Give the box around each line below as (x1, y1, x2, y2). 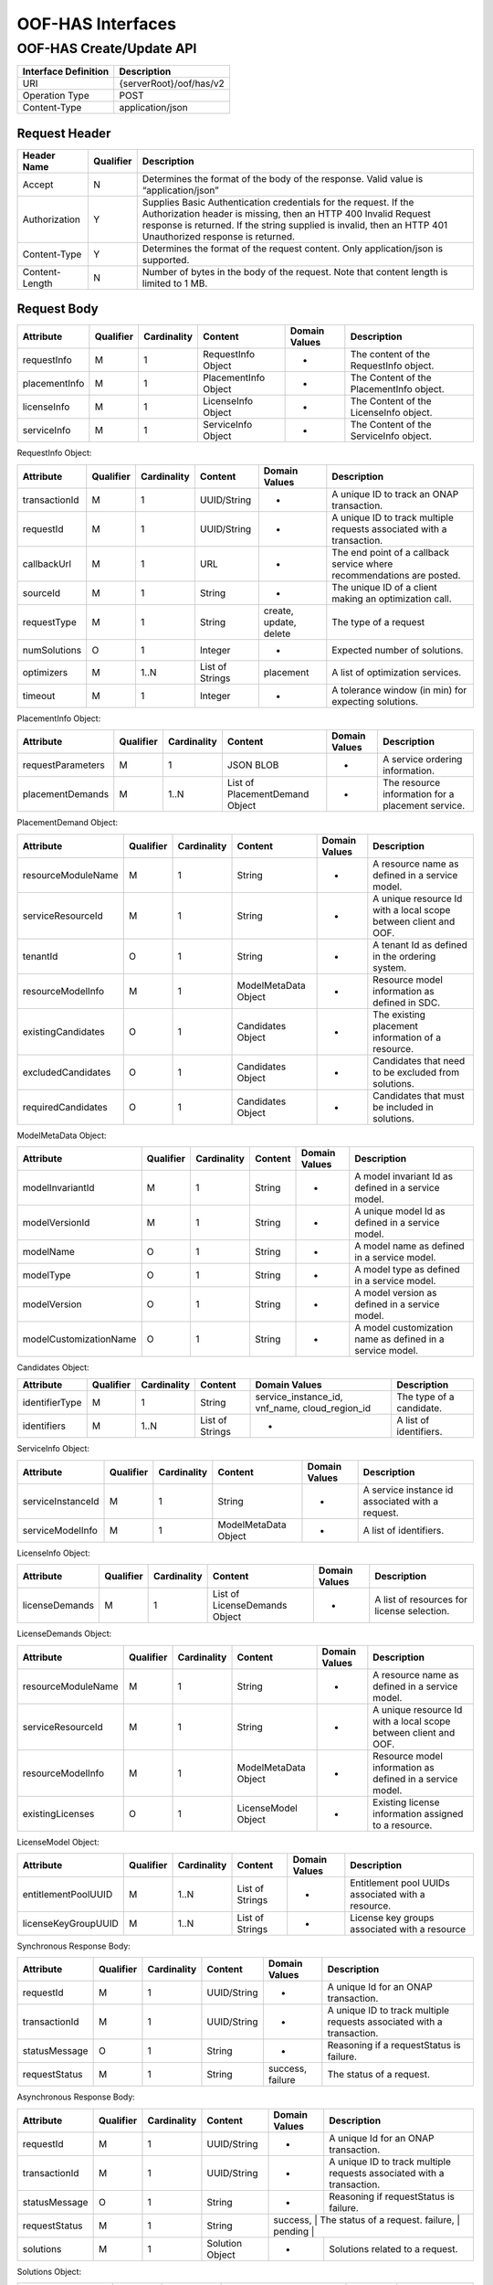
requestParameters (22, 759, 105, 771)
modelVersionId (22, 1216, 90, 1228)
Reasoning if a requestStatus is (327, 2039, 461, 2052)
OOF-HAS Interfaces (16, 14, 177, 34)
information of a (372, 1031, 442, 1044)
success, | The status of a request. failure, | (273, 2213, 461, 2226)
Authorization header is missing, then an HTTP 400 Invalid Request (142, 207, 431, 219)
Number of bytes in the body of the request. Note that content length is (142, 265, 448, 278)
